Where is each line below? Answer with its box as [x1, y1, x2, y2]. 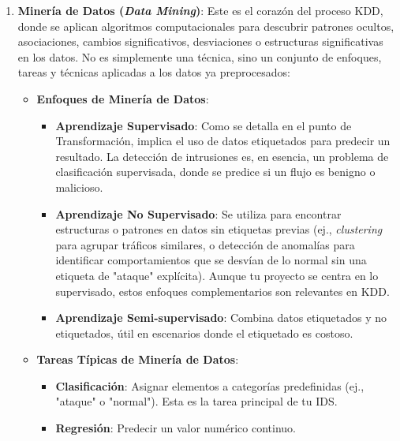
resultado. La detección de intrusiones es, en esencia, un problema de [55, 148, 389, 164]
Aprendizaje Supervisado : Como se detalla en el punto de [55, 117, 352, 133]
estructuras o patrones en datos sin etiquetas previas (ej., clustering [55, 221, 383, 237]
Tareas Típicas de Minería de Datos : [36, 351, 239, 368]
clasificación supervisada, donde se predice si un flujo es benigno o [55, 163, 376, 180]
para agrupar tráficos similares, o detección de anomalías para [55, 236, 355, 252]
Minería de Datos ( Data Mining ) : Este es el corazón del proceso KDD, [17, 2, 383, 18]
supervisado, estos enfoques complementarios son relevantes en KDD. [55, 282, 390, 299]
